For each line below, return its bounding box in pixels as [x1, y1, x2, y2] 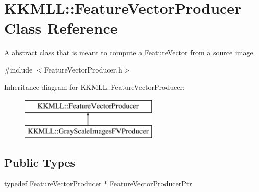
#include [4, 64, 33, 75]
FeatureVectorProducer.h [44, 64, 122, 75]
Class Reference [4, 17, 118, 38]
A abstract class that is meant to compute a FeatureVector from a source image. [4, 47, 255, 58]
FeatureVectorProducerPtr [109, 178, 192, 189]
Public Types [4, 154, 76, 170]
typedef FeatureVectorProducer [4, 178, 102, 189]
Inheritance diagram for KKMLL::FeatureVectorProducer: [4, 81, 185, 92]
